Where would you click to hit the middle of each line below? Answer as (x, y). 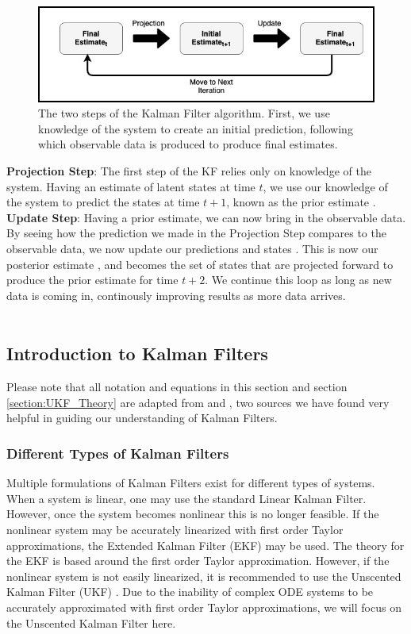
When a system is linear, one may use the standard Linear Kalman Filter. (186, 498)
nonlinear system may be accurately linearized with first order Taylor (175, 529)
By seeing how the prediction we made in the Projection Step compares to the (196, 233)
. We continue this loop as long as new (298, 280)
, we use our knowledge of (325, 186)
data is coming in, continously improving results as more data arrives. (176, 295)
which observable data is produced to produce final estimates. (188, 144)
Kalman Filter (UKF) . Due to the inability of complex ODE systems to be (190, 592)
